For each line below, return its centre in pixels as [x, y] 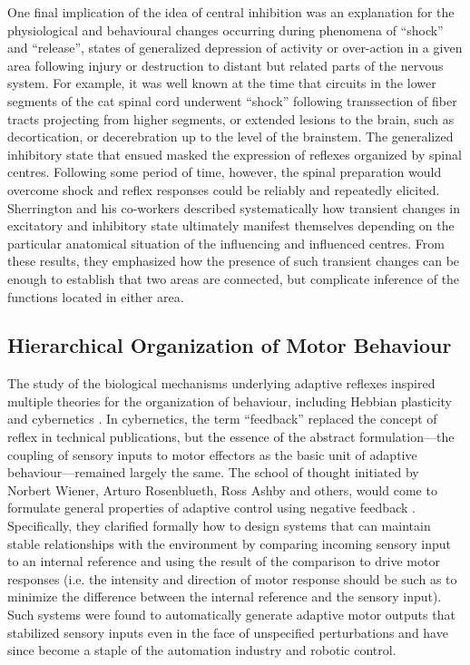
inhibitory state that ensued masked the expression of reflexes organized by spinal [235, 154]
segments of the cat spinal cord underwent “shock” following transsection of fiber [232, 100]
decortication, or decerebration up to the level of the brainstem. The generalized [230, 137]
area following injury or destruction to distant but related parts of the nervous [225, 65]
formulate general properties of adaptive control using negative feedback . [211, 508]
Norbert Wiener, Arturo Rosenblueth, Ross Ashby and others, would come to [222, 489]
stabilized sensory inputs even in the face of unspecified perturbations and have [228, 632]
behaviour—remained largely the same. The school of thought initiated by [213, 472]
